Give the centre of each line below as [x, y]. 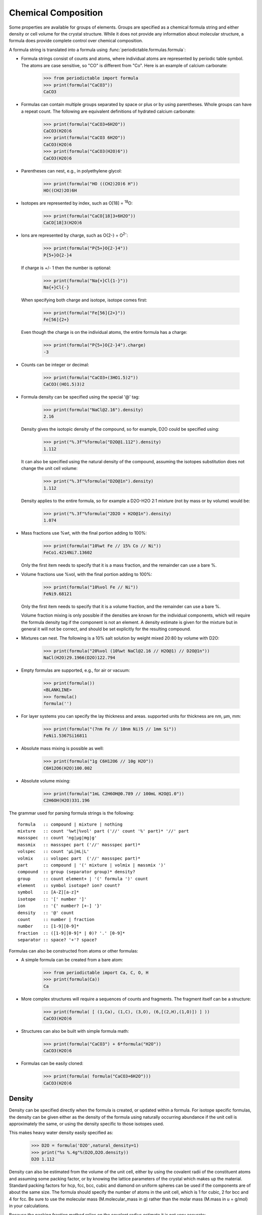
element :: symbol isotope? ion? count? [69, 885]
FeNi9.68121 [58, 594]
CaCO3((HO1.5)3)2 [64, 384]
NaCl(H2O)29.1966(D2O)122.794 [79, 658]
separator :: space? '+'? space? [57, 940]
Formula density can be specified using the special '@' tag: [80, 397]
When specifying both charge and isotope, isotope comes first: [84, 300]
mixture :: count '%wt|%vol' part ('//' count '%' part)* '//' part [103, 831]
